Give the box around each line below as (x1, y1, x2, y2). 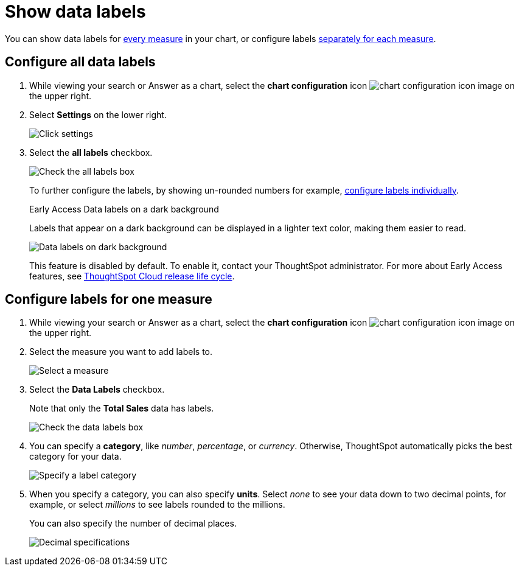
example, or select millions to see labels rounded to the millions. (29, 499, 285, 510)
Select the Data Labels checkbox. (29, 384, 165, 395)
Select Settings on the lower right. (29, 109, 167, 120)
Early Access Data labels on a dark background (29, 203, 219, 214)
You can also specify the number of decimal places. (29, 518, 237, 529)
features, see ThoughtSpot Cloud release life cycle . (29, 270, 235, 281)
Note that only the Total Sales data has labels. (29, 403, 214, 414)
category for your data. (29, 451, 122, 462)
